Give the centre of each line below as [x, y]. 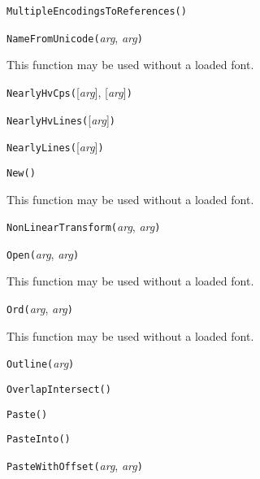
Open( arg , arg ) [43, 253]
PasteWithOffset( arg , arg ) [75, 465]
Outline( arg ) [41, 363]
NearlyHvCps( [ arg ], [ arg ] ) [69, 91]
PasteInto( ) [39, 440]
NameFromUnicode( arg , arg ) [75, 37]
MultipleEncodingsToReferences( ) [97, 11]
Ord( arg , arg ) [40, 309]
